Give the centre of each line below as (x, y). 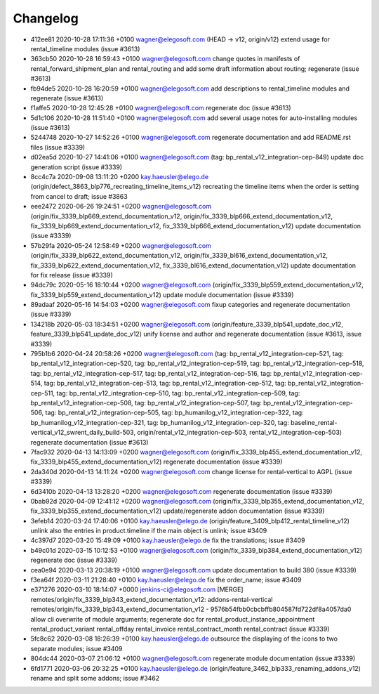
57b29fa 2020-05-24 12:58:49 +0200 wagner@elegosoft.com (121, 245)
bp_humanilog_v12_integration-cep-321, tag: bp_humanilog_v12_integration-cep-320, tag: (160, 422)
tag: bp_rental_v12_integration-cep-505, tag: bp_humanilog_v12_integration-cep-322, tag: (175, 413)
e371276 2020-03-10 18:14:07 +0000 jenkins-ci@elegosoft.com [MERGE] (137, 589)
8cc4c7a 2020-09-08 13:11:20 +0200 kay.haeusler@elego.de (120, 177)
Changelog (46, 18)
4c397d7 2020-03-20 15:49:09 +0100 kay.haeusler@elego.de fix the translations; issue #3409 (168, 540)
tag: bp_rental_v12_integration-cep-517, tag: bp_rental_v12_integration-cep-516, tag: (151, 373)
